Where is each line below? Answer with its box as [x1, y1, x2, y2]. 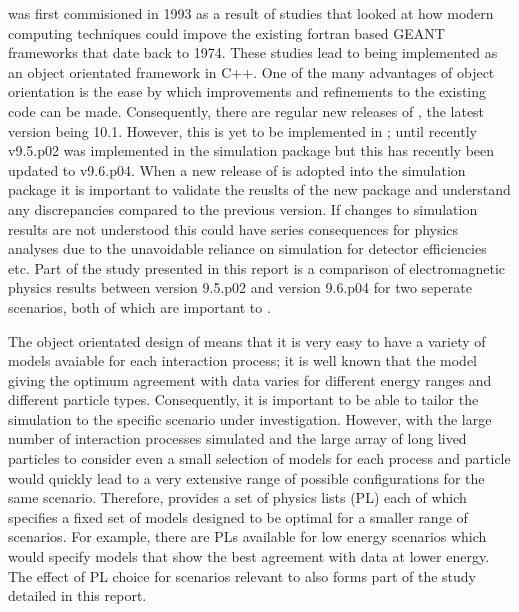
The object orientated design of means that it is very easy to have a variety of [8, 330, 486, 351]
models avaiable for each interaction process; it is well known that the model [8, 350, 477, 371]
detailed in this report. [8, 585, 147, 606]
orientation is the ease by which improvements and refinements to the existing [8, 81, 487, 102]
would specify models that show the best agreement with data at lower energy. [8, 546, 490, 567]
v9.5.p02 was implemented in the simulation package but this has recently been [8, 140, 495, 161]
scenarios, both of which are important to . [8, 296, 271, 317]
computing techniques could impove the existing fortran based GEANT [8, 22, 445, 43]
